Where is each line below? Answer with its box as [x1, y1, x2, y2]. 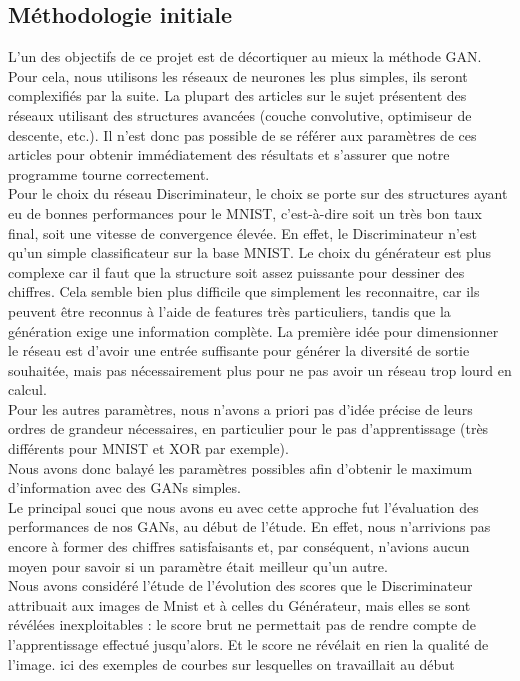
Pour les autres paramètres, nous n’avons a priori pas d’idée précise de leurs [8, 398, 473, 419]
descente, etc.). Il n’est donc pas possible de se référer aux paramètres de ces [8, 124, 477, 145]
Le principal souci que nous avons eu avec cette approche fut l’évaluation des [8, 496, 479, 517]
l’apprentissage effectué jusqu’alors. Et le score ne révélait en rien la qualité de [8, 634, 489, 655]
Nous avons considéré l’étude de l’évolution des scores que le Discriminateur [8, 575, 473, 596]
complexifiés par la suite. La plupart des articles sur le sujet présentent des [8, 85, 467, 106]
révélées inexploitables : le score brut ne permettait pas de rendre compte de [8, 614, 476, 635]
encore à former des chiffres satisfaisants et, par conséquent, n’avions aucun [8, 536, 470, 557]
